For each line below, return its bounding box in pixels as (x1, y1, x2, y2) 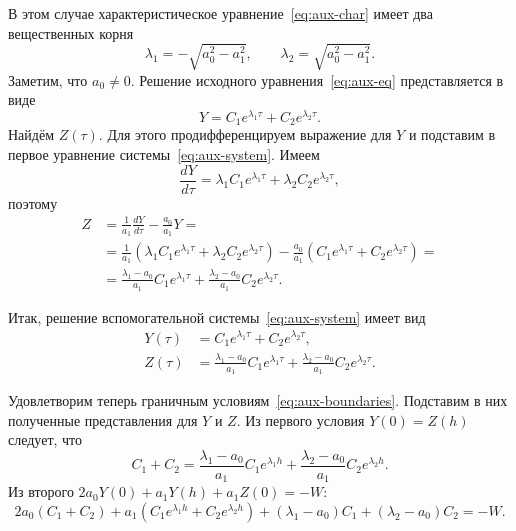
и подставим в (408, 124, 496, 145)
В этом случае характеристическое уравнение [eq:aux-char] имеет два (8, 3, 433, 23)
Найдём (8, 124, 55, 145)
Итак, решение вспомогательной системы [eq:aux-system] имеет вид (8, 306, 426, 327)
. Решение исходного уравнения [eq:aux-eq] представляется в (130, 69, 504, 90)
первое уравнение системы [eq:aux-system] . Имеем (8, 144, 320, 165)
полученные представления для (8, 409, 198, 430)
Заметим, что (8, 69, 88, 90)
